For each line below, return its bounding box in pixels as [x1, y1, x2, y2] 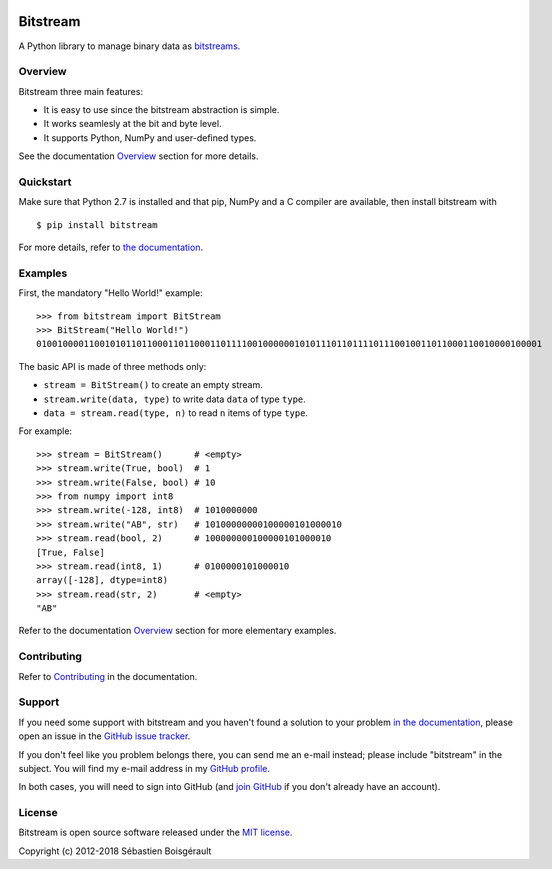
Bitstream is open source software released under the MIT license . [18, 826, 293, 839]
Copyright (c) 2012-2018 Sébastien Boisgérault [18, 845, 212, 857]
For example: [18, 425, 73, 437]
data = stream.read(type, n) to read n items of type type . [43, 407, 309, 419]
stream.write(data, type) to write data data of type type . [43, 393, 307, 405]
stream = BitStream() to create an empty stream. [43, 379, 264, 391]
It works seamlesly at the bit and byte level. [43, 118, 222, 130]
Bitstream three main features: [18, 85, 144, 97]
